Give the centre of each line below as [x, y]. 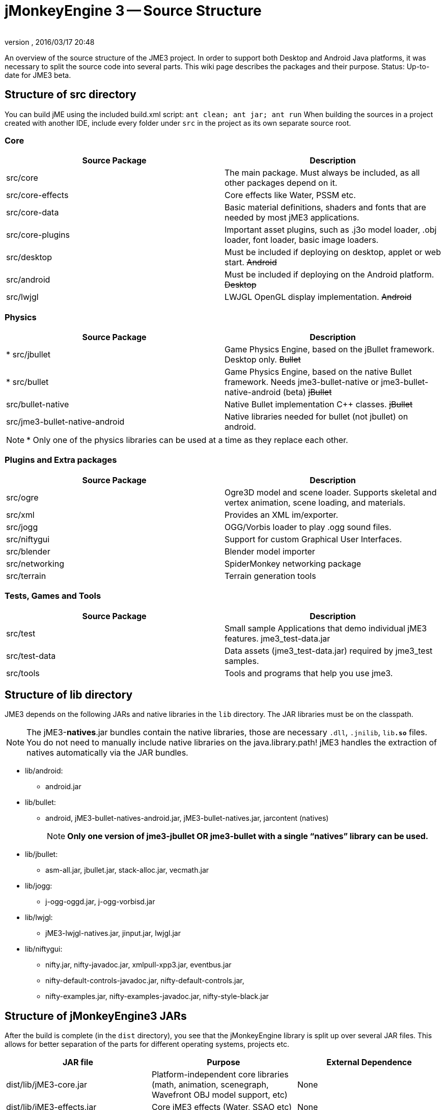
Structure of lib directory [69, 695]
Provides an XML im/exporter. [282, 515]
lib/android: [44, 771]
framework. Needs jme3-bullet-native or [302, 382]
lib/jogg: [39, 886]
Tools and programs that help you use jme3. [309, 673]
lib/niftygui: [44, 949]
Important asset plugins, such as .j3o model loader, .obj [331, 230]
